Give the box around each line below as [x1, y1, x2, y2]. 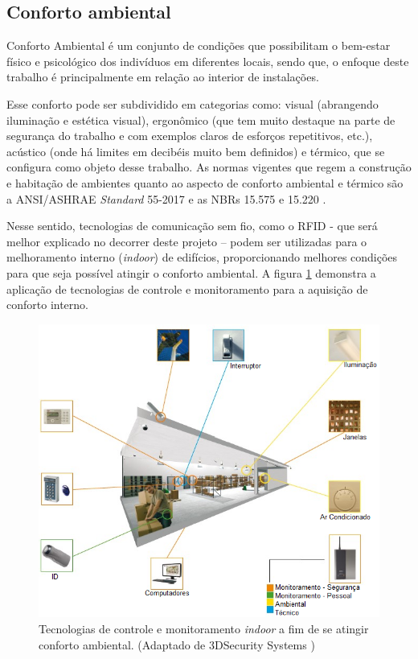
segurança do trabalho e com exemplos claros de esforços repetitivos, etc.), [6, 127, 373, 144]
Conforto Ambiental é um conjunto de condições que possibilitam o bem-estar [6, 37, 391, 54]
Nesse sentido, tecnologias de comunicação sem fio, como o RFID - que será [6, 217, 378, 234]
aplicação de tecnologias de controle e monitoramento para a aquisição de [6, 280, 368, 297]
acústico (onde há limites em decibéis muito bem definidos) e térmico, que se [6, 142, 385, 159]
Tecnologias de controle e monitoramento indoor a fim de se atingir [39, 620, 369, 637]
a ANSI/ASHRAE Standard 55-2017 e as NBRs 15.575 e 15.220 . [6, 190, 326, 207]
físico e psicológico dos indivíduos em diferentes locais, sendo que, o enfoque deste [6, 52, 409, 69]
